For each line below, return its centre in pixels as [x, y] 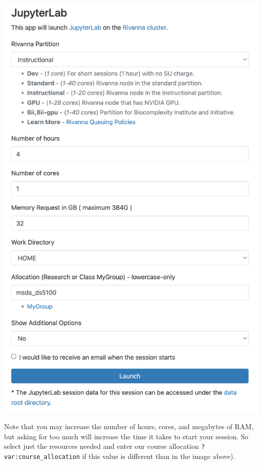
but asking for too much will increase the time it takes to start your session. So [126, 436]
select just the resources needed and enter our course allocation [102, 446]
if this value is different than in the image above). [159, 456]
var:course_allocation [42, 457]
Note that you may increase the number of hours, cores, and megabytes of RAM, [129, 426]
